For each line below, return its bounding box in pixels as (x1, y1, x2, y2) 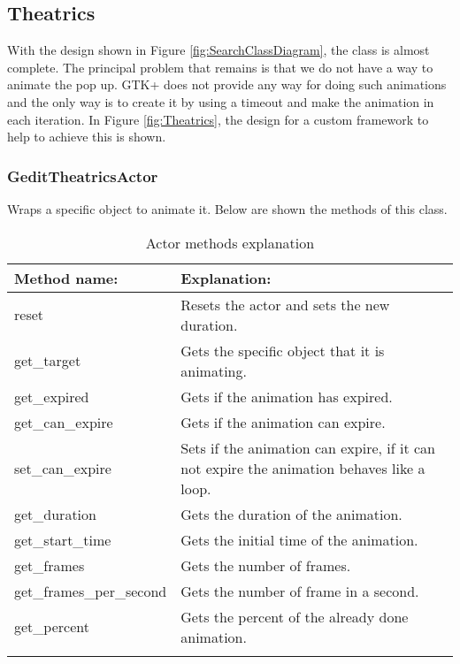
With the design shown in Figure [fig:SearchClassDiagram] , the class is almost (7, 41, 430, 59)
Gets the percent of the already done (180, 606, 409, 627)
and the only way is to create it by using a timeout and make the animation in (7, 92, 434, 111)
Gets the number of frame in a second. (180, 580, 419, 601)
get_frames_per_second (14, 580, 167, 601)
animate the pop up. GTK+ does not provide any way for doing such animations (7, 75, 447, 94)
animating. (180, 360, 247, 381)
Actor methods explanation (145, 232, 315, 253)
